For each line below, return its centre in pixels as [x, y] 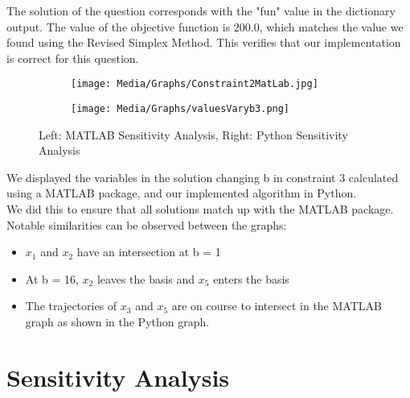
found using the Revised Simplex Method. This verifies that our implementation [204, 42]
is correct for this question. [73, 58]
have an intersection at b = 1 [149, 252]
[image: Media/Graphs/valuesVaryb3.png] [180, 109]
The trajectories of [71, 306]
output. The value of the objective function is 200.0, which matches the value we [205, 26]
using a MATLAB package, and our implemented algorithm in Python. [182, 193]
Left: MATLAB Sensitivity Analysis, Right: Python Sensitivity [193, 134]
